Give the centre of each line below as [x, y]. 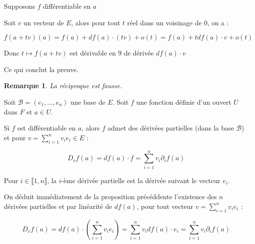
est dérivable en [93, 53]
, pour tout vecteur [165, 206]
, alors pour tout [96, 22]
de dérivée [139, 53]
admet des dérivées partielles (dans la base [171, 128]
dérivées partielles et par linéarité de [58, 206]
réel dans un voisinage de [164, 22]
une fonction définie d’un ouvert [184, 102]
